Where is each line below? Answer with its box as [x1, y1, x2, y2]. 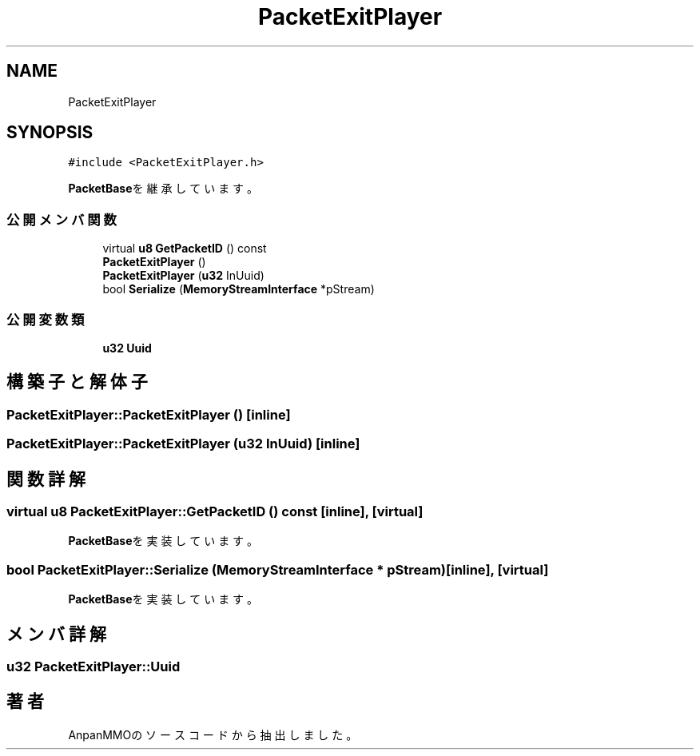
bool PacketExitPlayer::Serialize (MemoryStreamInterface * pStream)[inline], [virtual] [6, 561, 549, 578]
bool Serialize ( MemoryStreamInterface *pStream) [102, 282, 375, 296]
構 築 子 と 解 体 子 [6, 372, 148, 392]
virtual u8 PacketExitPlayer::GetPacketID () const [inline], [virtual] [6, 503, 424, 519]
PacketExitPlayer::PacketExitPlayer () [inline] [6, 406, 291, 423]
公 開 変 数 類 [6, 311, 85, 328]
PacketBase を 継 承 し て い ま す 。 [68, 181, 259, 196]
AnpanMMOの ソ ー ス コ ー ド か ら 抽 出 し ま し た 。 [68, 727, 358, 742]
